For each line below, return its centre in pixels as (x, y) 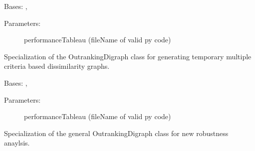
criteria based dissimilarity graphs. (57, 66)
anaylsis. (17, 143)
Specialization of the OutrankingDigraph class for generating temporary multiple (128, 56)
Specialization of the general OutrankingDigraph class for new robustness (116, 133)
